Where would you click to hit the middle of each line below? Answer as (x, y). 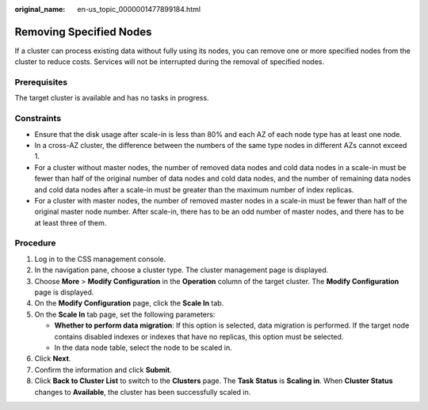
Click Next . (53, 359)
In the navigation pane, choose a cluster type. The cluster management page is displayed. (182, 270)
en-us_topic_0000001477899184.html (139, 9)
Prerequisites (41, 82)
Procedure (35, 243)
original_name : (40, 9)
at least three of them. (71, 222)
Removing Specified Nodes (83, 32)
